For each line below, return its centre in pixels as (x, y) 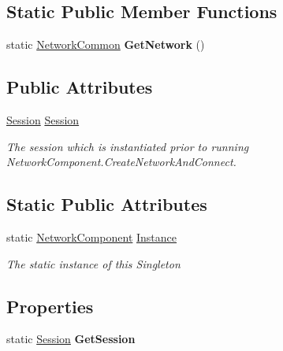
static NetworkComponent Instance (92, 236)
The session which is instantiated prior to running (128, 146)
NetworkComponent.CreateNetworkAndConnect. (121, 162)
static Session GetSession (71, 339)
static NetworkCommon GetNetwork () (106, 44)
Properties (50, 306)
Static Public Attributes (107, 204)
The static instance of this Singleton (93, 263)
